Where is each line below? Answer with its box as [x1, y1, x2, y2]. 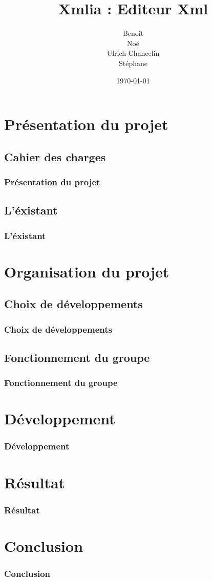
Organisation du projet [4, 261, 169, 282]
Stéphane [118, 57, 147, 68]
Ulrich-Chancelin [107, 48, 160, 58]
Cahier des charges [4, 148, 106, 164]
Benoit [122, 28, 144, 38]
